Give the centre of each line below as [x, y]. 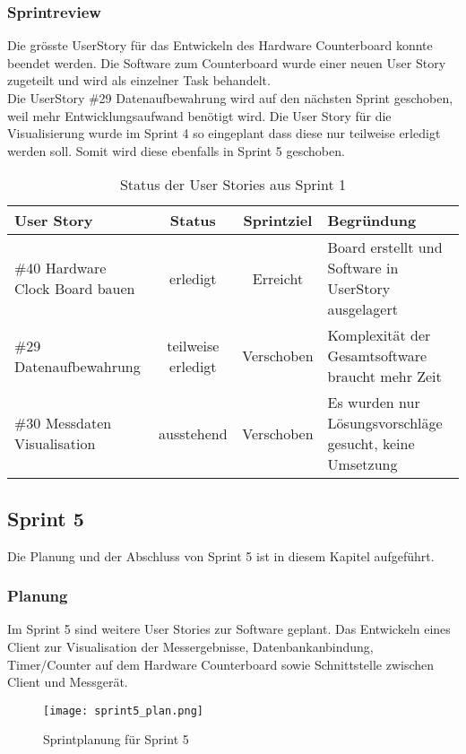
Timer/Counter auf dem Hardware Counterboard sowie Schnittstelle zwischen [221, 664]
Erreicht [278, 278]
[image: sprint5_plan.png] [123, 711]
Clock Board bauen [75, 289]
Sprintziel [278, 221]
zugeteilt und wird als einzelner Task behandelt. [139, 80]
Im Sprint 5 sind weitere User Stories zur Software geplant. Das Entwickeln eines [229, 629]
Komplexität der [379, 335]
